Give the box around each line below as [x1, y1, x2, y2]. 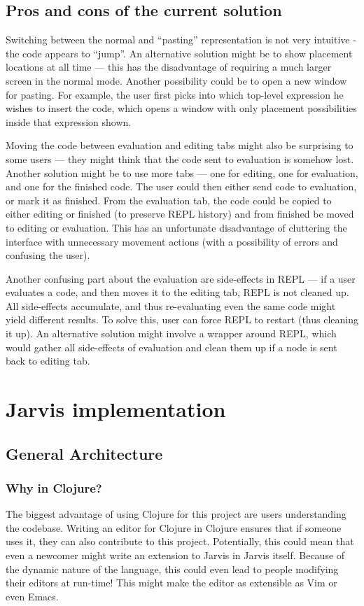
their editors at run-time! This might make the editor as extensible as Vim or [6, 575, 337, 590]
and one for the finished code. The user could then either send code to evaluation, [6, 179, 357, 194]
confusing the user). [6, 248, 90, 262]
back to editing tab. [6, 353, 90, 368]
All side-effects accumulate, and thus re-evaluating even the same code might [6, 298, 336, 313]
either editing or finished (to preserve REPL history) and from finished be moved [6, 206, 354, 221]
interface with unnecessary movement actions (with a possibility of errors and [6, 234, 338, 248]
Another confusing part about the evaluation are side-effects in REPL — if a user [6, 271, 356, 286]
